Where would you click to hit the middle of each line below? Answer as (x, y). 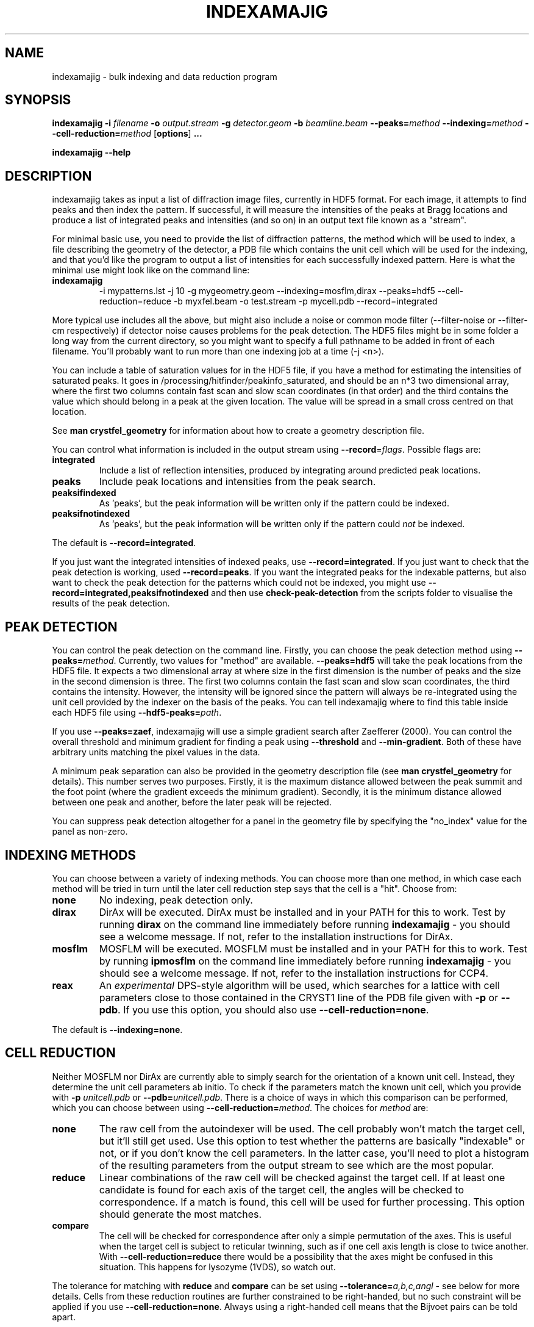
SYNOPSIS (38, 100)
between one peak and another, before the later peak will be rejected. (192, 802)
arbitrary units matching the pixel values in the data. (156, 752)
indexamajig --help (91, 153)
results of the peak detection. (111, 603)
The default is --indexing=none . (117, 1029)
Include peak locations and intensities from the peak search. (237, 482)
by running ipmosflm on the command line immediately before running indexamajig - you (305, 961)
